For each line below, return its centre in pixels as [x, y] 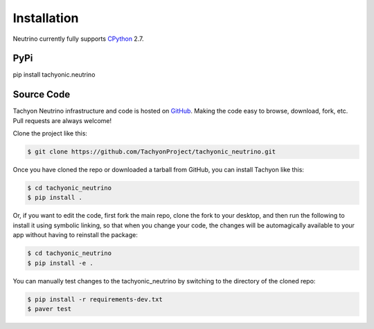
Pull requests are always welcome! [62, 120]
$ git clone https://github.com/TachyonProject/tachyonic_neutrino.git [152, 152]
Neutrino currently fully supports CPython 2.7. [78, 39]
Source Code [42, 94]
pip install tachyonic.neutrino [54, 75]
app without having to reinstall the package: [75, 235]
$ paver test [50, 309]
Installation [46, 18]
